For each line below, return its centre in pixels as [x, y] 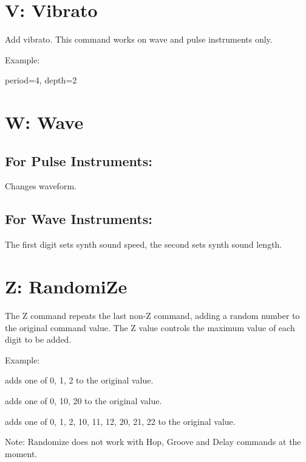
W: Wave [44, 122]
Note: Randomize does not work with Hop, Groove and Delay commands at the [153, 442]
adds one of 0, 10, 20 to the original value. [83, 400]
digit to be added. [38, 339]
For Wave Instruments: [79, 219]
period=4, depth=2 [41, 80]
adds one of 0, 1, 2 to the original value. [79, 380]
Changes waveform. [41, 186]
